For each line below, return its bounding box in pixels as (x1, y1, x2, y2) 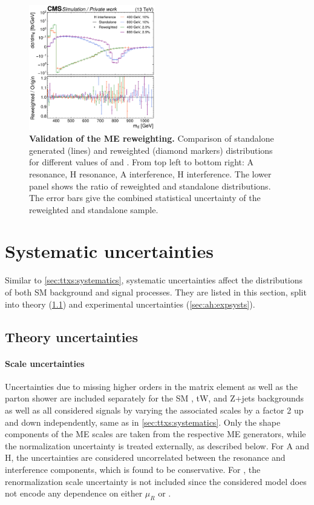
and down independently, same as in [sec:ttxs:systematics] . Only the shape (5, 415, 281, 428)
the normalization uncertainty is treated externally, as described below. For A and (5, 439, 310, 452)
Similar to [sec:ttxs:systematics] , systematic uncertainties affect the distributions (5, 274, 303, 286)
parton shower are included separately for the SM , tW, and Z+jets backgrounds (5, 392, 304, 404)
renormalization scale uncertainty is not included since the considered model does (5, 475, 307, 487)
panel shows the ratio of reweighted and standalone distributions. (29, 179, 271, 192)
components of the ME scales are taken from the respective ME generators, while (5, 427, 306, 440)
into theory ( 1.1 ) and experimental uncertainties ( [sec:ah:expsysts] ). (5, 297, 255, 310)
